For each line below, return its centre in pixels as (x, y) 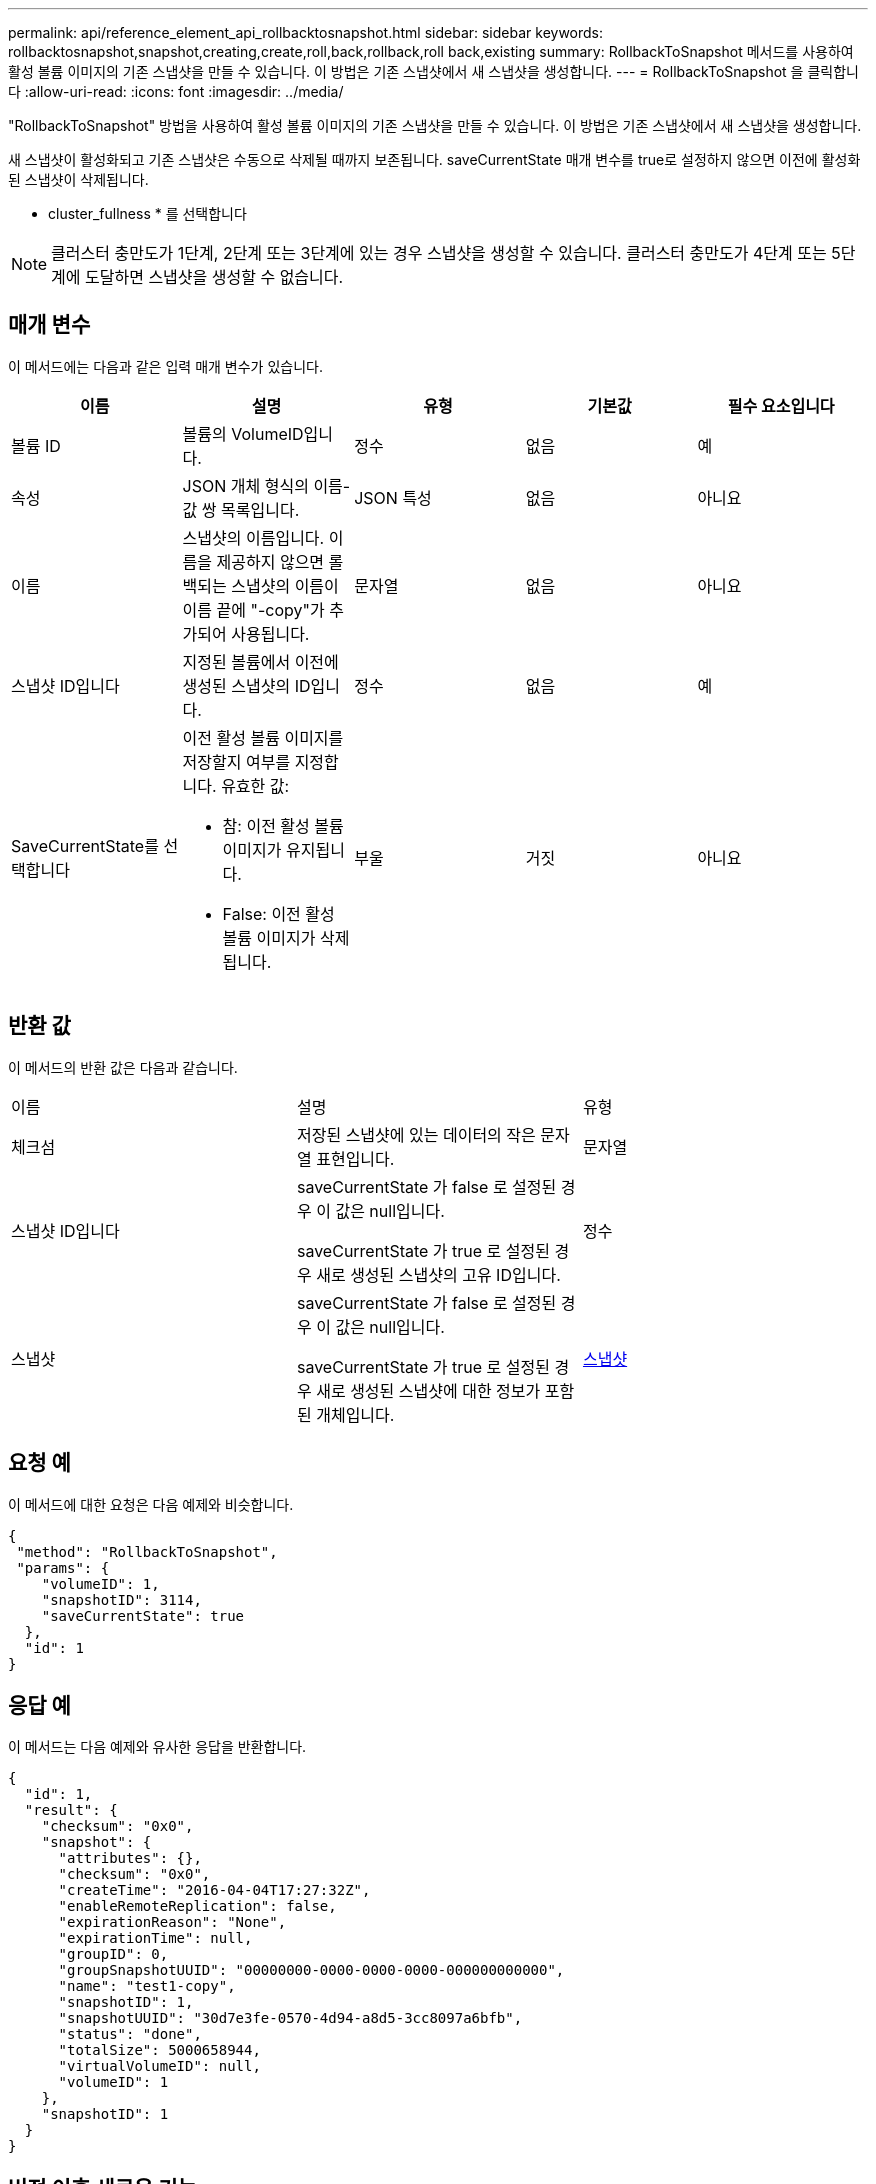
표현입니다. (355, 1158)
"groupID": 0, (113, 1954)
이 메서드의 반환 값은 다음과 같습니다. (123, 1067)
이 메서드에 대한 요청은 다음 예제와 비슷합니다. (151, 1504)
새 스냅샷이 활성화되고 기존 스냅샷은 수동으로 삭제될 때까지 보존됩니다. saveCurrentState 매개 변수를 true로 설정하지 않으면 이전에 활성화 (434, 159)
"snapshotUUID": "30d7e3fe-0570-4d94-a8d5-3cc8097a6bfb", (290, 2018)
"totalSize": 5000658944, (159, 2050)
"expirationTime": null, (155, 1938)
